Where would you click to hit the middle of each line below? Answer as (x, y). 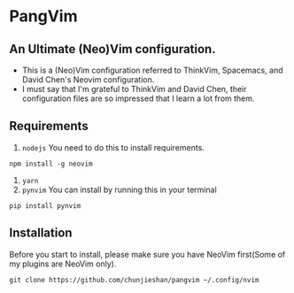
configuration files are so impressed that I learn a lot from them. (138, 98)
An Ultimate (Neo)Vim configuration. (112, 49)
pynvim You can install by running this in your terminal (119, 189)
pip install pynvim (45, 205)
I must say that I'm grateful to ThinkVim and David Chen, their (134, 89)
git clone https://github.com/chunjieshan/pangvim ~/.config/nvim (134, 280)
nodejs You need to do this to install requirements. (113, 147)
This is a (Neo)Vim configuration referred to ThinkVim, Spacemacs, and (152, 70)
